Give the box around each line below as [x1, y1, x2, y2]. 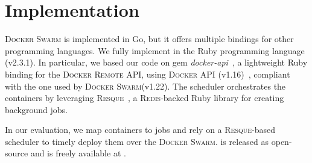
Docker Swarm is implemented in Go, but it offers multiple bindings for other [5, 32, 294, 45]
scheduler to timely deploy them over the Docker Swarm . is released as [5, 135, 269, 147]
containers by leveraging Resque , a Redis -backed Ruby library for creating [5, 91, 284, 104]
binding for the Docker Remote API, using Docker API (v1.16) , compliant [5, 67, 290, 80]
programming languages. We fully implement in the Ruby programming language [5, 44, 305, 57]
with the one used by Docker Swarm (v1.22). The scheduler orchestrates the [5, 79, 286, 92]
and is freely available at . [30, 147, 126, 159]
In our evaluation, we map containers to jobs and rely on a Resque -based [5, 123, 275, 136]
